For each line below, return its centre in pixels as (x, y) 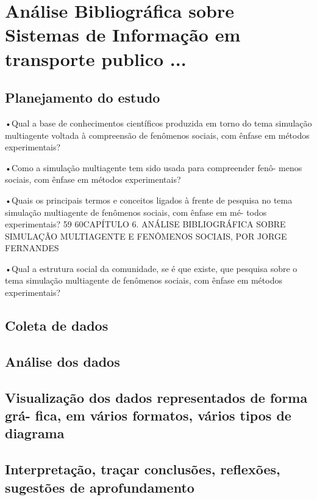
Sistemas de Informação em (123, 35)
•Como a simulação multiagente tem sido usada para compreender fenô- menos (154, 167)
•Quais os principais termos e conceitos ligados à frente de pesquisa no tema (149, 200)
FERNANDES (32, 248)
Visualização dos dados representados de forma (156, 397)
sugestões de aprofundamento (100, 487)
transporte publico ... (96, 58)
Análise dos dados (62, 361)
